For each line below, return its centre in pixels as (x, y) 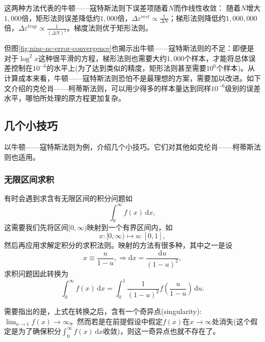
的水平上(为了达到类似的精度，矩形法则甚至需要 (126, 68)
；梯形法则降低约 (197, 18)
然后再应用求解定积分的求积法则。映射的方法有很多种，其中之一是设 (118, 245)
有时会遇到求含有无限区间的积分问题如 (68, 198)
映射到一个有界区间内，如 (130, 227)
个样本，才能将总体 (216, 58)
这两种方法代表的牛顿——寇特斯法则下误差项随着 (86, 8)
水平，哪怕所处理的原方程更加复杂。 (65, 98)
